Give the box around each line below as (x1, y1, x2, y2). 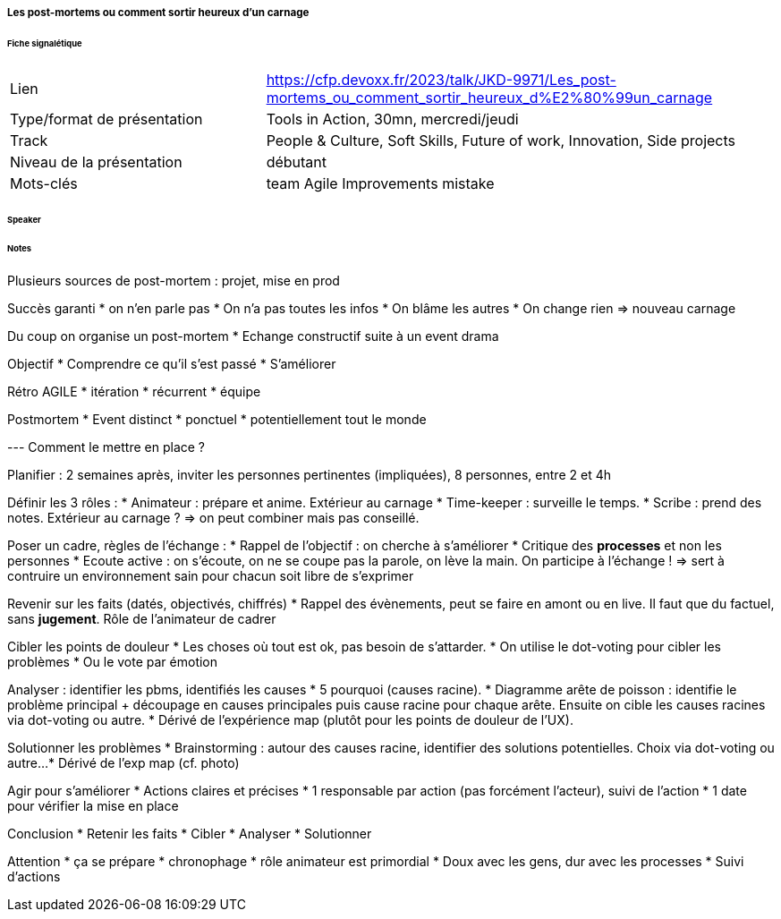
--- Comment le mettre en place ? (7, 439, 206, 455)
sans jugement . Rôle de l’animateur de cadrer (7, 611, 276, 627)
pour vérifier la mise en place (7, 798, 179, 814)
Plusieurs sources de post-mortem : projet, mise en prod (7, 273, 340, 289)
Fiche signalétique (7, 38, 82, 48)
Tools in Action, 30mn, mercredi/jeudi (266, 109, 519, 128)
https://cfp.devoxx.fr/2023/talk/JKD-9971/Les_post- (266, 70, 616, 89)
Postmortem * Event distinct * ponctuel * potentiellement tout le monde (7, 412, 427, 428)
